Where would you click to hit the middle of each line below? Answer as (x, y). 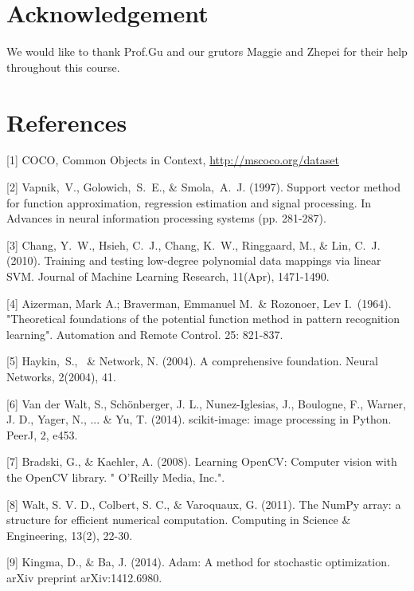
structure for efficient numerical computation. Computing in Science (172, 520)
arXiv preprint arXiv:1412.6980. (84, 577)
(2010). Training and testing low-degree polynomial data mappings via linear (194, 260)
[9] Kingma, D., (44, 562)
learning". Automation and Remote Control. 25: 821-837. (145, 334)
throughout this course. (63, 67)
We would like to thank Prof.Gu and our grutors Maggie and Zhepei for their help (207, 51)
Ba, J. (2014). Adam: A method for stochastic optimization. (244, 562)
